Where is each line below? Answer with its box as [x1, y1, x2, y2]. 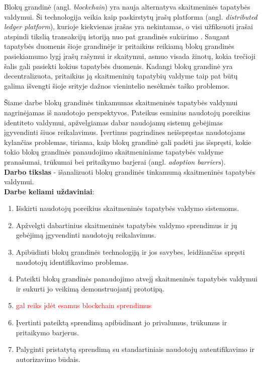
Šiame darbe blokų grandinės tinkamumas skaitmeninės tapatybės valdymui [4, 97, 238, 108]
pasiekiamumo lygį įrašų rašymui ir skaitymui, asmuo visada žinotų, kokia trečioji [4, 50, 255, 61]
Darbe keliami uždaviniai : [4, 186, 95, 196]
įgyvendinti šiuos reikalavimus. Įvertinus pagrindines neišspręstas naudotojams [4, 127, 246, 137]
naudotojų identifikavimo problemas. [16, 256, 129, 267]
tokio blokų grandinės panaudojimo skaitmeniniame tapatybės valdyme [4, 147, 223, 157]
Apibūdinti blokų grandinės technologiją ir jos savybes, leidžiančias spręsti [16, 247, 245, 257]
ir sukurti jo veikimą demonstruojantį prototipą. [16, 283, 164, 294]
